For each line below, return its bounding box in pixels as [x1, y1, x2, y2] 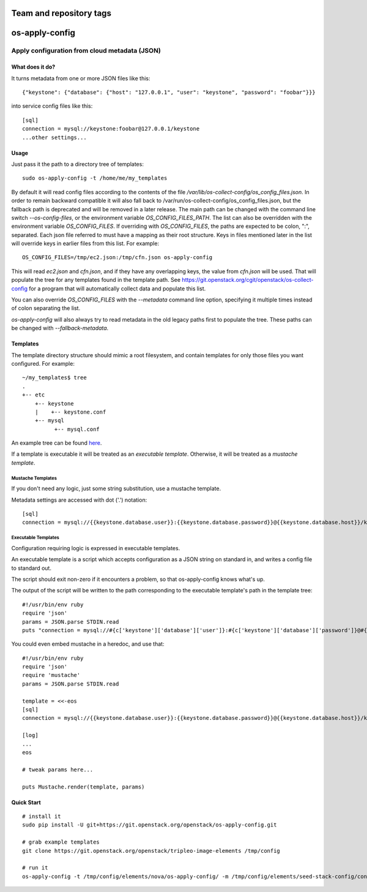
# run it [22, 864, 48, 871]
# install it [22, 812, 61, 820]
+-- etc [22, 391, 45, 398]
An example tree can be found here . [11, 439, 102, 447]
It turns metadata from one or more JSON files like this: [11, 74, 150, 82]
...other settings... [22, 134, 87, 141]
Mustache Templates [11, 475, 57, 481]
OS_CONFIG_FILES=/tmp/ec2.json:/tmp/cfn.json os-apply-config [22, 254, 213, 261]
